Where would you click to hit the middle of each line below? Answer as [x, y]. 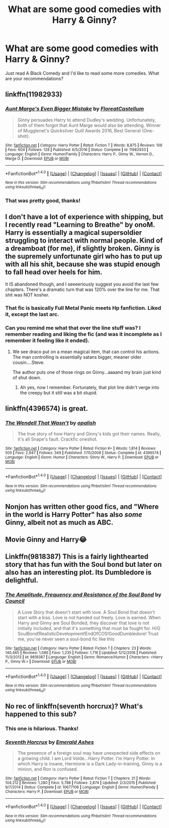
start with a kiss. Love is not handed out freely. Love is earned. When [89, 617]
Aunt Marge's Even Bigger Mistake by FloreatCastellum [75, 109]
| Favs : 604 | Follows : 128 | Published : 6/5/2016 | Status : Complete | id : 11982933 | [77, 150]
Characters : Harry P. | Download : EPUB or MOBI [47, 792]
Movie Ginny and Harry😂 [46, 540]
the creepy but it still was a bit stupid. [59, 393]
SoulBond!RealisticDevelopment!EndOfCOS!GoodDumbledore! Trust [88, 634]
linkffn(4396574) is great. [47, 408]
